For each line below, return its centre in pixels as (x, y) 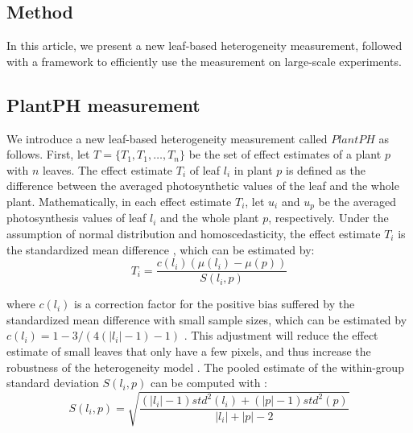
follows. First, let (48, 154)
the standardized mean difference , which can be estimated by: (161, 249)
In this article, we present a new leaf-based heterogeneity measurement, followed (204, 45)
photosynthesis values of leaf (76, 218)
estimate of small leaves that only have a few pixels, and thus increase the (189, 351)
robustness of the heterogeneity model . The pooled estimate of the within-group (205, 367)
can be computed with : (209, 383)
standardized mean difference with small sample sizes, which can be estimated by (207, 319)
